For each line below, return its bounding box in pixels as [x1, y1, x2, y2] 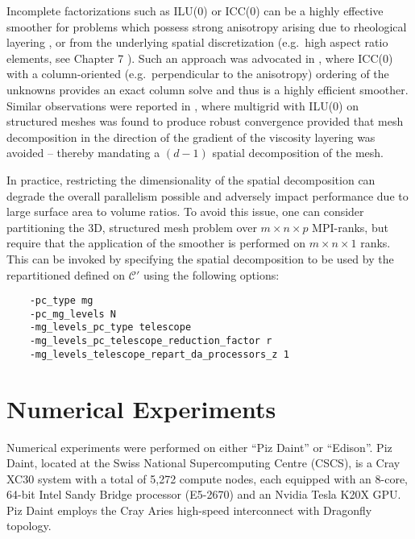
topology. [6, 517, 52, 534]
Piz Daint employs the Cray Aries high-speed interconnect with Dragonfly [6, 501, 372, 518]
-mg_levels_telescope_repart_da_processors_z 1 [29, 348, 289, 360]
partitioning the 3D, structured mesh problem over [6, 218, 257, 235]
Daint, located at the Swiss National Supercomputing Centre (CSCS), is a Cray [6, 454, 400, 471]
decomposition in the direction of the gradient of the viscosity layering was [6, 128, 376, 145]
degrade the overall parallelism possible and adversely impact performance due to [6, 187, 409, 204]
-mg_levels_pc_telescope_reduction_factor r [29, 335, 272, 347]
